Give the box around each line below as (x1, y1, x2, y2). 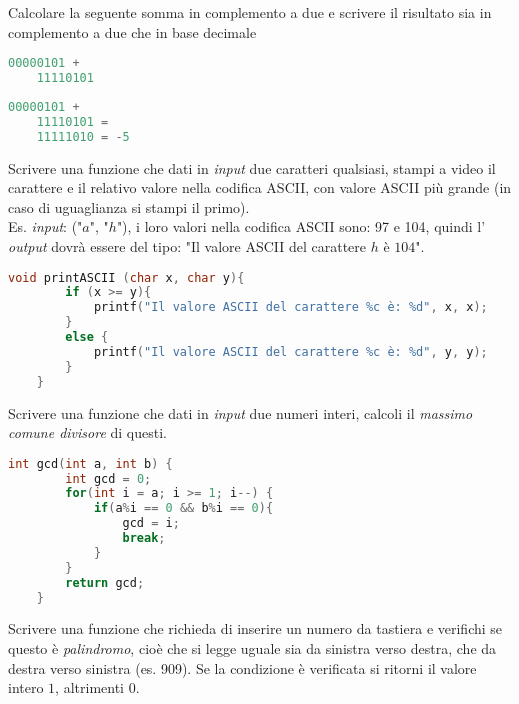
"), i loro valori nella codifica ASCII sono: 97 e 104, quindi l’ (116, 216, 486, 237)
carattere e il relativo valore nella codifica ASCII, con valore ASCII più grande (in (8, 177, 512, 198)
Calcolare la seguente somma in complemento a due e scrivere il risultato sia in (8, 2, 492, 22)
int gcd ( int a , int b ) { (8, 456, 173, 471)
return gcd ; (65, 575, 145, 590)
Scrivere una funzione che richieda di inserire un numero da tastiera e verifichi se (8, 618, 503, 639)
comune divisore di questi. (8, 422, 168, 443)
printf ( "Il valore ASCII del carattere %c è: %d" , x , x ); (93, 300, 488, 315)
